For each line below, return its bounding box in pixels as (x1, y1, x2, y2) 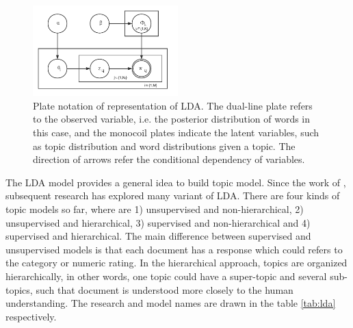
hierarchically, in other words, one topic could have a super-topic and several (5, 269, 327, 283)
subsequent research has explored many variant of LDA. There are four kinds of (5, 188, 340, 203)
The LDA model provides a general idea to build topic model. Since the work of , (5, 175, 346, 189)
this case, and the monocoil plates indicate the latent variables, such (33, 125, 319, 140)
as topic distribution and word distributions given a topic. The (33, 138, 296, 153)
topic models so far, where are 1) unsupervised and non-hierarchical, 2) (5, 202, 304, 216)
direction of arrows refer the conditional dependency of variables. (33, 152, 305, 166)
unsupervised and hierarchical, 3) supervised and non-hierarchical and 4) (5, 215, 311, 229)
